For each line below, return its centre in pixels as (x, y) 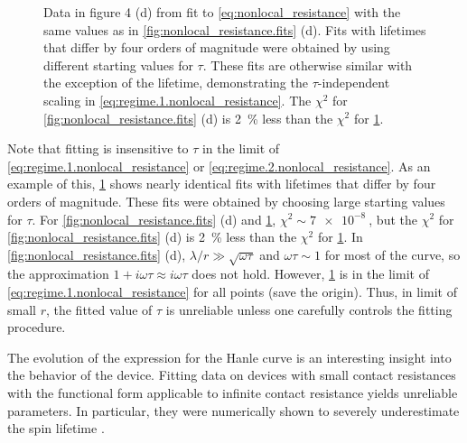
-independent (354, 83)
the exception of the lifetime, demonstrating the (176, 83)
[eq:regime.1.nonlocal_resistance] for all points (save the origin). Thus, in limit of (232, 292)
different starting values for (118, 65)
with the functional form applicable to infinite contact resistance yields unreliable (233, 393)
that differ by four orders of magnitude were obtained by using (217, 47)
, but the (393, 219)
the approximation (58, 274)
